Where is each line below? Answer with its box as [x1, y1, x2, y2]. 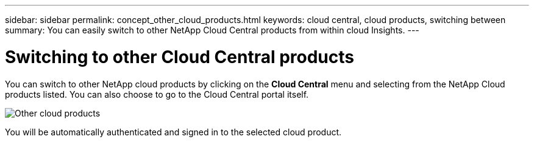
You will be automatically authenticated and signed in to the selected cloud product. [5, 126, 342, 137]
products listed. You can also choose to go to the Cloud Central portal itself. [5, 89, 309, 100]
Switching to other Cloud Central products [5, 46, 354, 67]
